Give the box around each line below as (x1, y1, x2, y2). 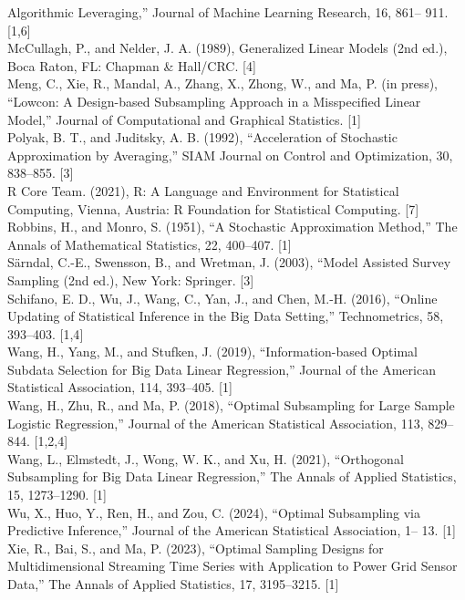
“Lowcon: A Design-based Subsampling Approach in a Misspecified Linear (7, 91, 421, 110)
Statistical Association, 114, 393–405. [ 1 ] (7, 378, 232, 397)
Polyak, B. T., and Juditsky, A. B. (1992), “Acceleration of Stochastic (7, 128, 398, 147)
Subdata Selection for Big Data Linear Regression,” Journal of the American (7, 359, 436, 378)
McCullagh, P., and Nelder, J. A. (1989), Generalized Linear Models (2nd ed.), (7, 38, 448, 57)
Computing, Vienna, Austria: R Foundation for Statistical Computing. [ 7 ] (7, 199, 419, 218)
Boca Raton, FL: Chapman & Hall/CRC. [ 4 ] (7, 56, 256, 75)
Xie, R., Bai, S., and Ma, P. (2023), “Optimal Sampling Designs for (7, 538, 384, 557)
